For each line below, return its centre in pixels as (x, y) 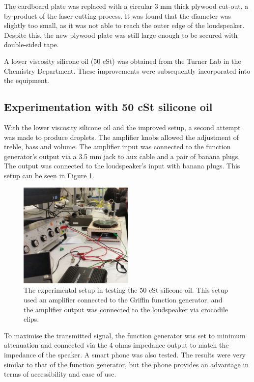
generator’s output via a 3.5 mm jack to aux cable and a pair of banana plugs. (122, 156)
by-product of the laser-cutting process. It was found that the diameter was (118, 15)
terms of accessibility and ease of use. (60, 374)
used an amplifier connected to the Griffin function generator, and (123, 299)
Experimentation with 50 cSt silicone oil (108, 107)
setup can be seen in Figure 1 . (49, 175)
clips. (31, 319)
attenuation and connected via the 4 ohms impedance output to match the (116, 345)
